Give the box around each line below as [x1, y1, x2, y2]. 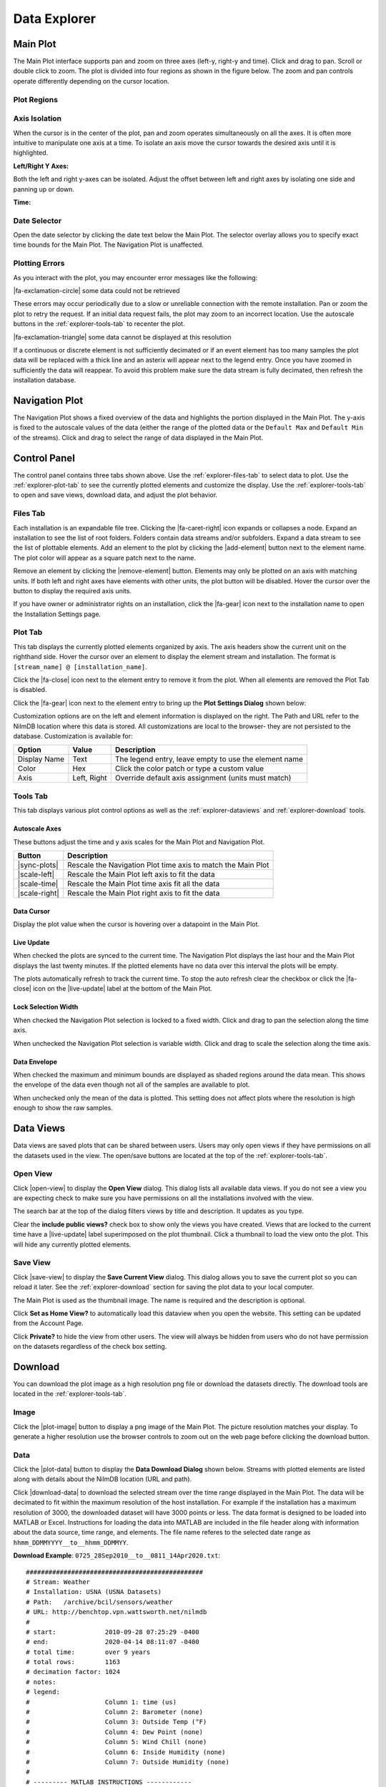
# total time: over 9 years [26, 1648, 151, 1656]
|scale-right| [17, 888, 60, 898]
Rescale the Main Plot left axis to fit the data [66, 869, 215, 879]
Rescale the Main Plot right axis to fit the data [66, 888, 220, 898]
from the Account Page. [13, 1319, 84, 1327]
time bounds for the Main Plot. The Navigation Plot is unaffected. [13, 240, 204, 249]
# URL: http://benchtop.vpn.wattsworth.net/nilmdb [26, 1608, 207, 1616]
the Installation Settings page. [13, 610, 102, 618]
